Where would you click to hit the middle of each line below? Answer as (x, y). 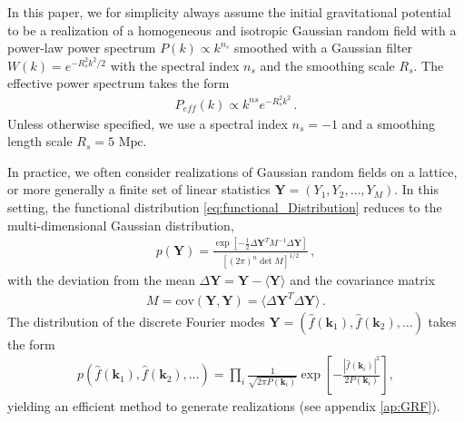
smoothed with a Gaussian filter (324, 48)
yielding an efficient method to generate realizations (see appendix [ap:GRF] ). (224, 406)
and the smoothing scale (327, 65)
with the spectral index (175, 65)
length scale (40, 141)
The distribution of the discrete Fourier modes (136, 321)
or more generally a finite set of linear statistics (139, 189)
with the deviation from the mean (101, 280)
